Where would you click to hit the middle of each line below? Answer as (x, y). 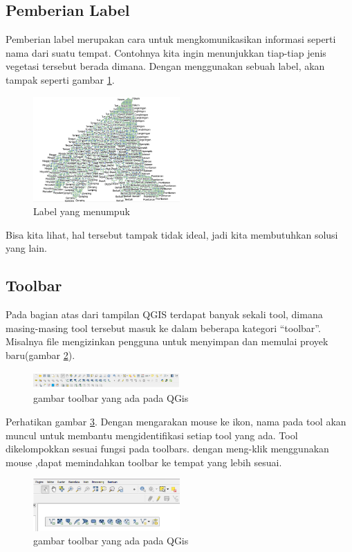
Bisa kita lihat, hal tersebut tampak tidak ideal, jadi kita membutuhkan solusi (172, 234)
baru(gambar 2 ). (40, 355)
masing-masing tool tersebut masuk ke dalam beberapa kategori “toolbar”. (163, 328)
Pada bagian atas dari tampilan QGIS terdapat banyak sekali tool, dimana (164, 314)
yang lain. (26, 248)
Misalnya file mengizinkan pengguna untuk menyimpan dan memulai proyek (167, 341)
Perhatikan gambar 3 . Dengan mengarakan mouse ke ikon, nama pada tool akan (176, 421)
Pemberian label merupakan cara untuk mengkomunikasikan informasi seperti (171, 39)
